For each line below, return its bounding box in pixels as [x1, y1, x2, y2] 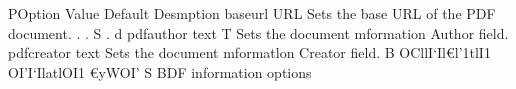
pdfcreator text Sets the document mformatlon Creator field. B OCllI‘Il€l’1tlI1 [8, 42, 491, 63]
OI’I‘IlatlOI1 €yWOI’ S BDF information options [8, 61, 312, 82]
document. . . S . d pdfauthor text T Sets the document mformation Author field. [8, 22, 509, 43]
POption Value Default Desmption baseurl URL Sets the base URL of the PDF [8, 3, 496, 23]
